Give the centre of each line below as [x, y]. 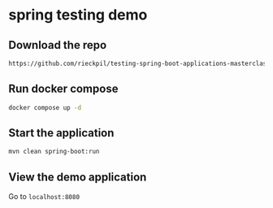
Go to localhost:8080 [44, 197]
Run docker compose [63, 89]
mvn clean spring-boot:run [54, 152]
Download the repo [58, 45]
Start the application [61, 133]
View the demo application [78, 177]
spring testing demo [78, 15]
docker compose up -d [45, 107]
